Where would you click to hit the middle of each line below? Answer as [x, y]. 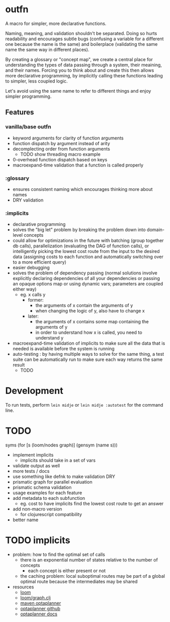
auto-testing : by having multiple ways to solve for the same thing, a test [88, 354]
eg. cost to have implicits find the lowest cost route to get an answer [92, 504]
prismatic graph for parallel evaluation [52, 482]
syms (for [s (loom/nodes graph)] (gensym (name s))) [62, 445]
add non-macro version [37, 509]
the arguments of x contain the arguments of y [84, 305]
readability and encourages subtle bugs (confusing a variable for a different [84, 39]
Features [20, 112]
